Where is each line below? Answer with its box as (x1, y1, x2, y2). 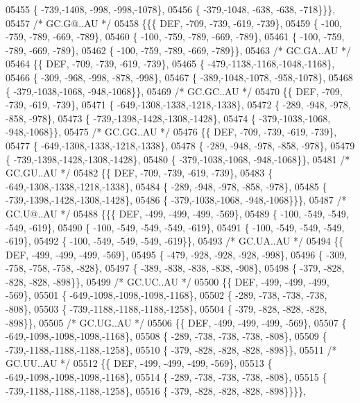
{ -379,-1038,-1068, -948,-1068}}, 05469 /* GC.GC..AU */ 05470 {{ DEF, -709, (6, 83, 343, 98)
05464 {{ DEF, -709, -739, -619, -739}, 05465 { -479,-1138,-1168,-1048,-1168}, (6, 56, 335, 71)
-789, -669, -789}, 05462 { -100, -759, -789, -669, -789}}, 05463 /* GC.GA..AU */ (6, 42, 351, 57)
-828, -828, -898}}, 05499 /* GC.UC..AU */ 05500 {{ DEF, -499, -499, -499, (6, 274, 329, 288)
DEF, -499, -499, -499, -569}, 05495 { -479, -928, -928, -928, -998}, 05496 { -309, (6, 247, 348, 261)
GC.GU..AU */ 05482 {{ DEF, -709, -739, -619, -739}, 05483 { (6, 165, 273, 180)
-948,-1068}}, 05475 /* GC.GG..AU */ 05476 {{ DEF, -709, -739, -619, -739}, (6, 124, 337, 139)
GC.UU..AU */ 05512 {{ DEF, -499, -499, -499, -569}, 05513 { (6, 356, 273, 370)
